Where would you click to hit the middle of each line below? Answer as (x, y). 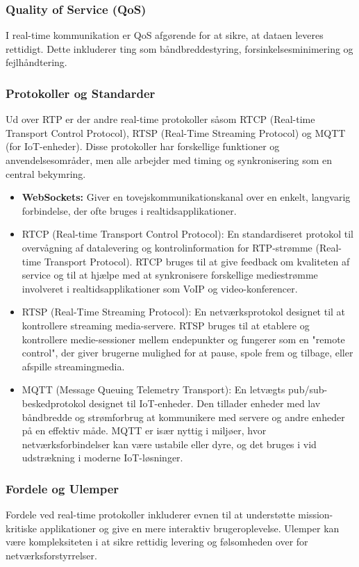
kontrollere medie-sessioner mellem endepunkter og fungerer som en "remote (183, 339)
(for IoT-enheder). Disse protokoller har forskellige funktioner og (143, 146)
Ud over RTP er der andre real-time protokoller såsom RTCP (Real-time (160, 119)
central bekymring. (46, 173)
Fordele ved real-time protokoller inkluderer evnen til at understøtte (150, 515)
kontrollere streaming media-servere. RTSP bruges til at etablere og (166, 325)
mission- (316, 515)
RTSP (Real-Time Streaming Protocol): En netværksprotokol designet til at (184, 312)
